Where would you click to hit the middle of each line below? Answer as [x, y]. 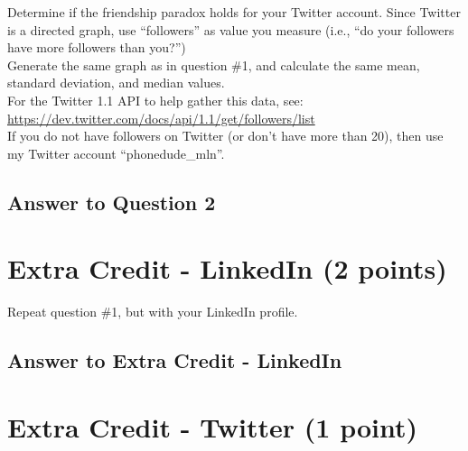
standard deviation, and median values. [116, 83]
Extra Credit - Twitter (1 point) [213, 426]
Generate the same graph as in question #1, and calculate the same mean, [214, 64]
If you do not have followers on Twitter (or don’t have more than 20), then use [225, 136]
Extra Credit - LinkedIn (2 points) [227, 268]
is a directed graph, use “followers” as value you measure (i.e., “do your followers [231, 29]
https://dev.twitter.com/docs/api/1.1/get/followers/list [161, 118]
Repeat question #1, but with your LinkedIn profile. [153, 312]
